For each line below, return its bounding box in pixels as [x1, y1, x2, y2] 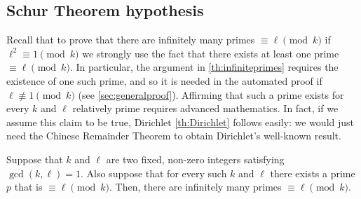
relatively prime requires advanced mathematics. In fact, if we [72, 101, 339, 116]
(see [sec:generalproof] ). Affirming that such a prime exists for [78, 87, 344, 102]
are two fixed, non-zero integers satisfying [106, 151, 285, 166]
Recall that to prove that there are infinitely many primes [6, 32, 255, 47]
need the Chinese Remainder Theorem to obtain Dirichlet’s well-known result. [6, 128, 341, 143]
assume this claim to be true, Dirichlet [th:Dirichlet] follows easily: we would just [6, 114, 355, 129]
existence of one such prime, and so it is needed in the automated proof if [6, 73, 322, 88]
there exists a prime [270, 165, 355, 180]
